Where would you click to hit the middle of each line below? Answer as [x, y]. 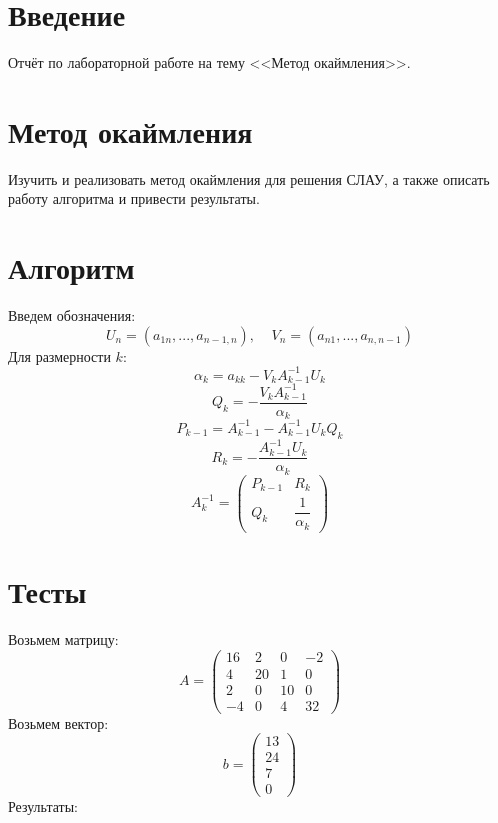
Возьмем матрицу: [63, 638]
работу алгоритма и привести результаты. [134, 198]
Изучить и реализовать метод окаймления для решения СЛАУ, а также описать [249, 178]
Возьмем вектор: [58, 722]
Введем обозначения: [72, 315]
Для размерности [59, 355]
